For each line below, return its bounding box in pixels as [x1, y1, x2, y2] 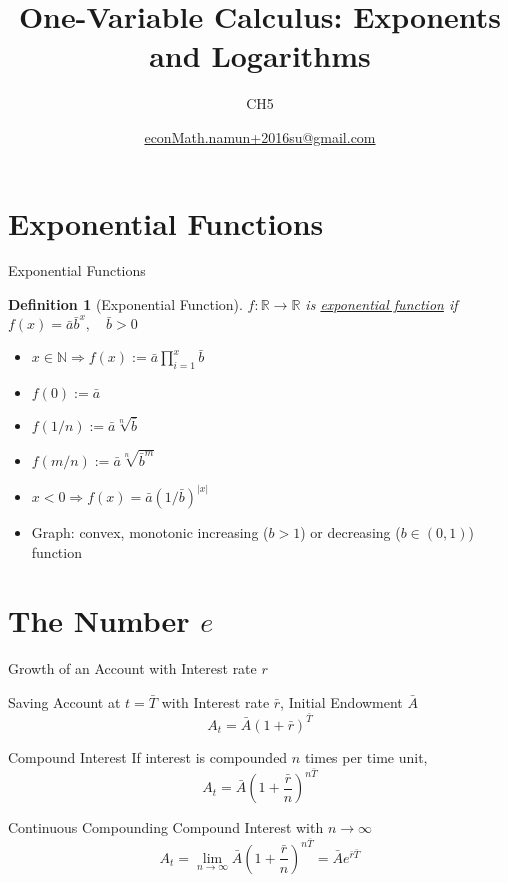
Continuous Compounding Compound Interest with [8, 817, 324, 838]
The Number [8, 600, 190, 641]
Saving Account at [8, 691, 121, 712]
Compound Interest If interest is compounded [8, 746, 288, 767]
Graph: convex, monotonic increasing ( [31, 522, 269, 543]
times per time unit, [304, 746, 428, 767]
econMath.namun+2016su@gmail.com [144, 126, 376, 147]
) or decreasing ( [300, 522, 401, 543]
